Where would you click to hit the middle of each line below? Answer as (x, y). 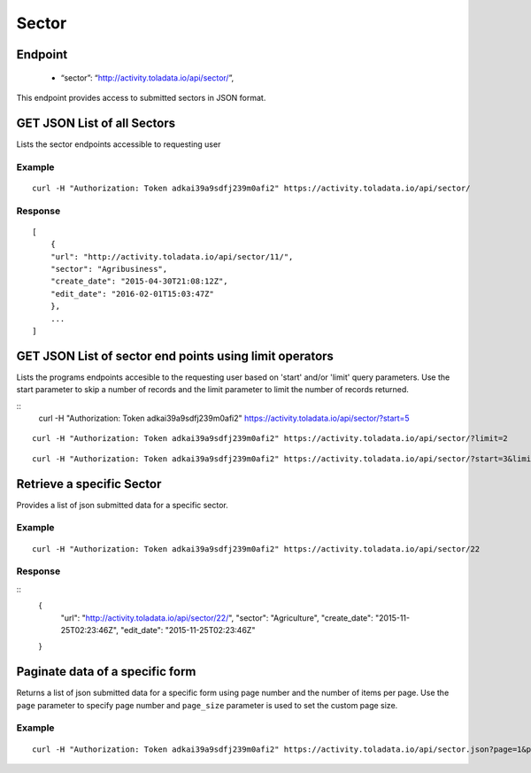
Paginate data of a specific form (106, 672)
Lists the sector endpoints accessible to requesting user (119, 144)
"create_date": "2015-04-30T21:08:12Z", (139, 282)
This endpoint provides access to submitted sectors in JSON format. (141, 97)
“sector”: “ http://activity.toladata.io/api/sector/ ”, (147, 77)
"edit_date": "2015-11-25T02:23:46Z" (188, 630)
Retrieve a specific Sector (89, 484)
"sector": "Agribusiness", (109, 269)
